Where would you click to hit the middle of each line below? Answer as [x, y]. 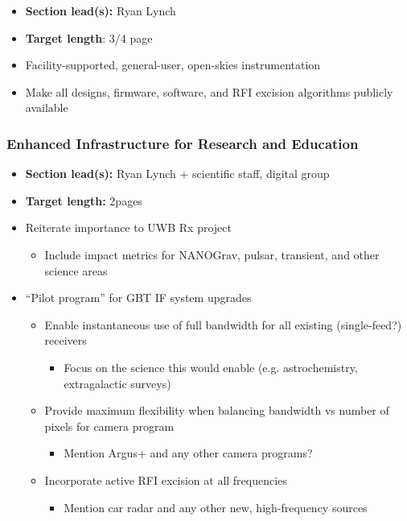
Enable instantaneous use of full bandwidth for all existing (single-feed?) [223, 324]
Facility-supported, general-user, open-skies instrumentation [173, 65]
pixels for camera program [109, 426]
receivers [66, 340]
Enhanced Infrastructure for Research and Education [183, 143]
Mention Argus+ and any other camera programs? [188, 453]
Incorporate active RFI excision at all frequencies [166, 480]
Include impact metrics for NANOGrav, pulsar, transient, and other [212, 254]
